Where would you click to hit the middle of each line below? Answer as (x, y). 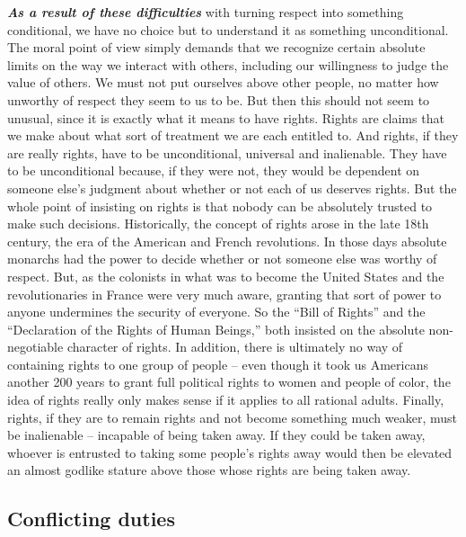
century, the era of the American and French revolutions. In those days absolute (227, 241)
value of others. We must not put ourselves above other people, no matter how (223, 82)
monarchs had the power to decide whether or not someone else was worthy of (222, 259)
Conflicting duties (91, 519)
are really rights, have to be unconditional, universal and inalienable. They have (227, 152)
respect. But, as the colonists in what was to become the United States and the (226, 276)
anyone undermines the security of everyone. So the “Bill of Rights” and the (216, 312)
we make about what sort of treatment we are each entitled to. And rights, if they (233, 135)
